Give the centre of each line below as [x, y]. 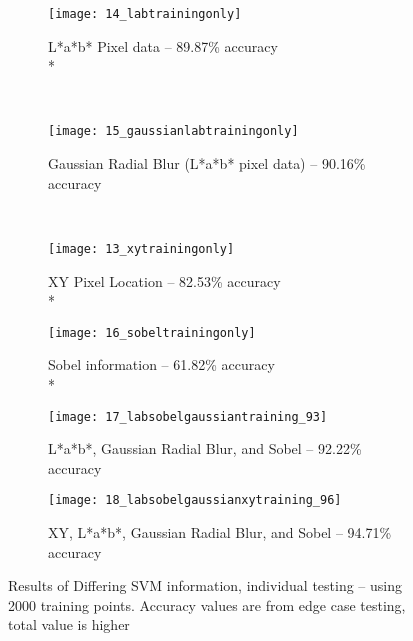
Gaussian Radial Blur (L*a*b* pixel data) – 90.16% [207, 163]
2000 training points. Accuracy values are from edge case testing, [207, 604]
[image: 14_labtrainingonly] [145, 14]
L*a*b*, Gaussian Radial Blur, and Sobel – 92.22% [205, 448]
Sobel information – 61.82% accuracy [161, 364]
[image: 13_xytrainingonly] [141, 248]
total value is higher [69, 624]
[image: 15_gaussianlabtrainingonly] [173, 131]
